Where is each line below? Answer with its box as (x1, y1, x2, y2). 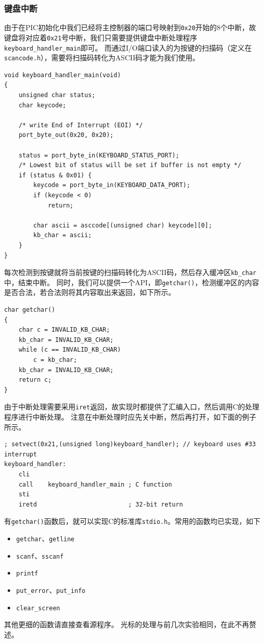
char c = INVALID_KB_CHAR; (18, 326, 110, 334)
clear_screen (16, 604, 60, 612)
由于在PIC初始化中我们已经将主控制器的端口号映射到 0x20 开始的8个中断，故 (4, 22, 256, 33)
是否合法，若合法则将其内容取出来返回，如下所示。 (4, 287, 175, 297)
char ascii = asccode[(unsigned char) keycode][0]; (33, 221, 213, 229)
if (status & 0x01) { (18, 171, 92, 179)
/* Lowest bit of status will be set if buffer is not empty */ (18, 162, 242, 169)
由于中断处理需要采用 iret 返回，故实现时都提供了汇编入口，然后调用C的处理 (4, 401, 259, 412)
